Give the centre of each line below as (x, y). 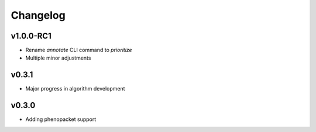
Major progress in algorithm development (75, 89)
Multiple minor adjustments (58, 58)
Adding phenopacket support (61, 119)
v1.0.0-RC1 (31, 36)
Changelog (38, 15)
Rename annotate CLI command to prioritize (79, 50)
